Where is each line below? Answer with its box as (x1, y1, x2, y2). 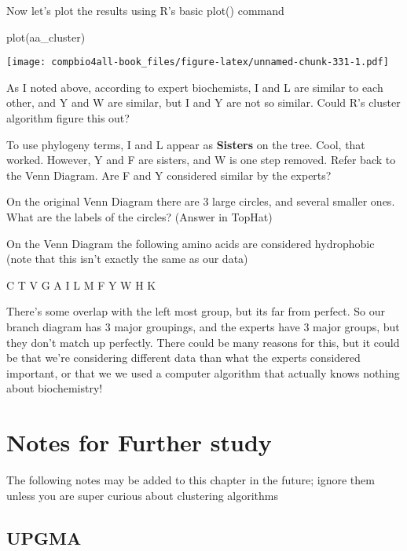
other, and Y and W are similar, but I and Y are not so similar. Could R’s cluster (6, 94, 401, 111)
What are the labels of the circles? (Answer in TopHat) (6, 209, 273, 224)
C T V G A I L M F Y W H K (6, 276, 156, 293)
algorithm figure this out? (6, 110, 130, 126)
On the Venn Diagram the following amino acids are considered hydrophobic (6, 235, 375, 251)
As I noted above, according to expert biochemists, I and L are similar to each (6, 78, 383, 95)
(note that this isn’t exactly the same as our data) (6, 250, 248, 267)
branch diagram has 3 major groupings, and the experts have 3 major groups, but (6, 318, 400, 334)
